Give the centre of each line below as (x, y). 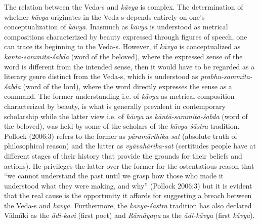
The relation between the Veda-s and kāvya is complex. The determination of (124, 7)
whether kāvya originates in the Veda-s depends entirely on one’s (104, 16)
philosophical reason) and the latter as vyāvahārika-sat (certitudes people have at (130, 146)
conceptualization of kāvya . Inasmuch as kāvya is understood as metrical (116, 27)
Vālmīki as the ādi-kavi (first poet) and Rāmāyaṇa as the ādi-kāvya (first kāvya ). (129, 215)
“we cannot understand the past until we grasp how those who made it (114, 176)
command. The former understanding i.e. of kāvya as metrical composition (119, 96)
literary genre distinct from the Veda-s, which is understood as (101, 76)
